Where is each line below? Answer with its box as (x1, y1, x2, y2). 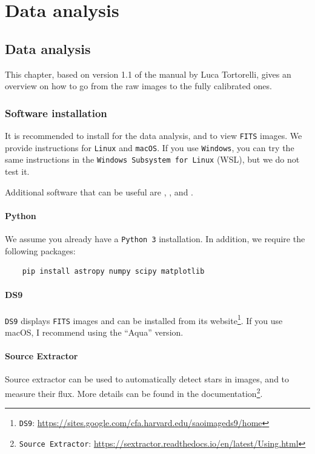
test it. (5, 164, 30, 177)
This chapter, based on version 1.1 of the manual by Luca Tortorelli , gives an (5, 67, 291, 80)
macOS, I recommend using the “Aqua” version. (5, 325, 184, 338)
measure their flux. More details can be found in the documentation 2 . (5, 385, 263, 399)
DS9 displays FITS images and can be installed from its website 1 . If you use (5, 312, 283, 327)
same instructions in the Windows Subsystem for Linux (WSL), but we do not (5, 153, 300, 166)
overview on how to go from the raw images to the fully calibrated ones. (5, 80, 272, 92)
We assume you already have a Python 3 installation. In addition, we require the (5, 232, 305, 245)
